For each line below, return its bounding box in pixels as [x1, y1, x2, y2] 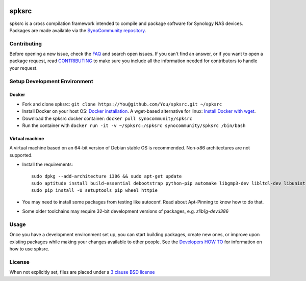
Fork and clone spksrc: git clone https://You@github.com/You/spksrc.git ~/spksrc [22, 101, 222, 107]
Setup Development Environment [9, 78, 94, 85]
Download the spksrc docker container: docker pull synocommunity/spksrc [22, 115, 192, 121]
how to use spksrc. [9, 246, 49, 252]
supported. [9, 152, 33, 158]
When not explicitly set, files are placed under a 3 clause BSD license [9, 269, 155, 275]
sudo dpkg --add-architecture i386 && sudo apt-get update [31, 173, 182, 179]
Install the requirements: [22, 161, 73, 168]
